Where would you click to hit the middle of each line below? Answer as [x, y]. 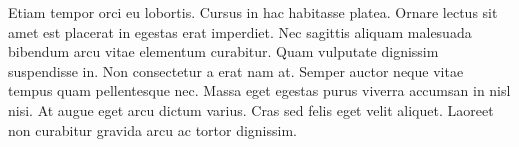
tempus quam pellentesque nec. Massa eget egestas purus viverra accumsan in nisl [259, 90]
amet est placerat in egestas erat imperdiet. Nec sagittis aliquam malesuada [240, 31]
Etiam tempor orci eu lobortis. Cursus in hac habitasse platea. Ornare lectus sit [253, 12]
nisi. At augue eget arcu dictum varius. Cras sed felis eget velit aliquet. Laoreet [251, 109]
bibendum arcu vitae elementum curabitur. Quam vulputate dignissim [223, 51]
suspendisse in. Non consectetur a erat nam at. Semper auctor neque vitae [236, 70]
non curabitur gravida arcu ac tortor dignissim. [152, 129]
